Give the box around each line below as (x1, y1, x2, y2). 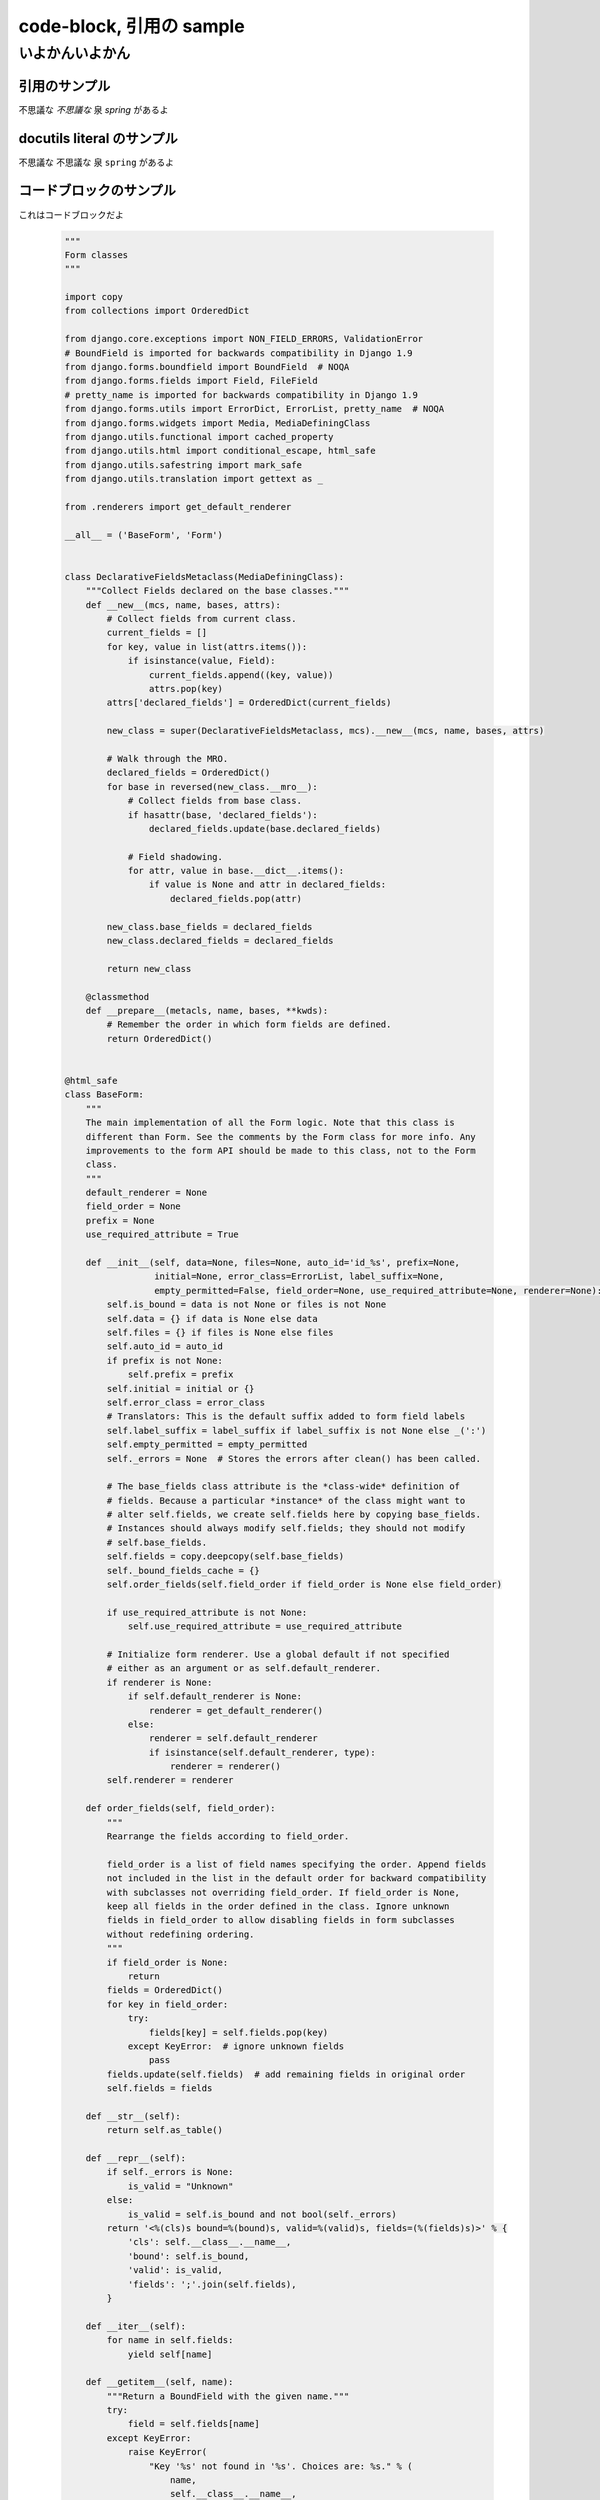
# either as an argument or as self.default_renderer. (106, 1663, 382, 1674)
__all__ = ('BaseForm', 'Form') (64, 529, 224, 540)
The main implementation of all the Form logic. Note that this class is (85, 1117, 455, 1129)
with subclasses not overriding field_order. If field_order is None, (106, 1886, 460, 1898)
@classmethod (85, 991, 150, 1002)
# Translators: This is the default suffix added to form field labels (106, 1411, 466, 1422)
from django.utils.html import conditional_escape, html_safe (64, 445, 376, 457)
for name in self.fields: (106, 2335, 234, 2346)
